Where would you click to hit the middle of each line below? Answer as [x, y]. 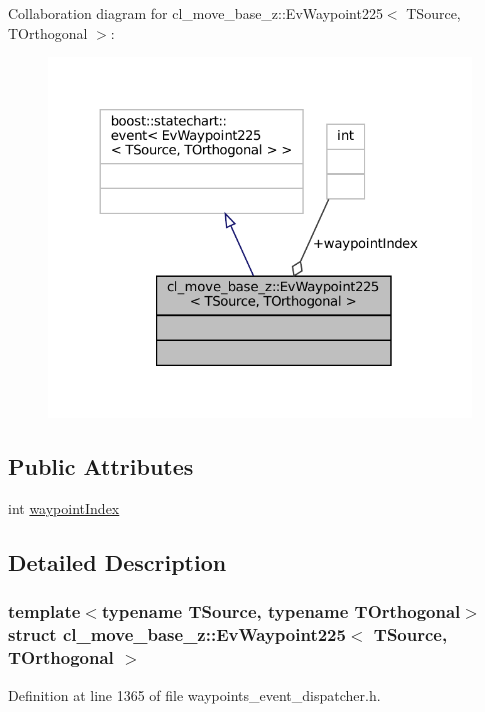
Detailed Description [117, 562]
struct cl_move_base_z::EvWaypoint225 [177, 634]
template [44, 611]
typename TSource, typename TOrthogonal [281, 611]
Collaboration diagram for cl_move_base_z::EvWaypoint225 [195, 13]
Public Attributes [101, 466]
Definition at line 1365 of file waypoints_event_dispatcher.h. [194, 694]
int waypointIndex [64, 508]
